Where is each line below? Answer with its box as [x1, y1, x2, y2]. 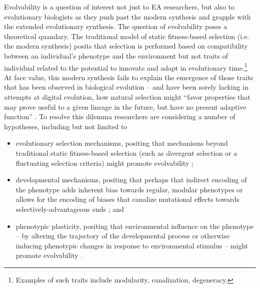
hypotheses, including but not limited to [4, 121, 127, 131]
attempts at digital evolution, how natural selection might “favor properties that [4, 92, 250, 102]
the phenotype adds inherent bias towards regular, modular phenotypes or [15, 184, 243, 194]
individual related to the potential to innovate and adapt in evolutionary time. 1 [4, 61, 247, 73]
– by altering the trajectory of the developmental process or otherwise [15, 230, 230, 241]
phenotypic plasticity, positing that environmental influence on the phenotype [15, 220, 254, 231]
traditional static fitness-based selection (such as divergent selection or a [15, 147, 237, 158]
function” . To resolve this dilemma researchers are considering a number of [4, 111, 235, 122]
